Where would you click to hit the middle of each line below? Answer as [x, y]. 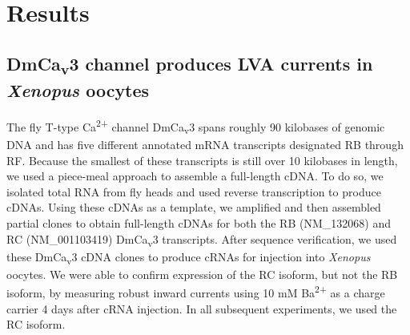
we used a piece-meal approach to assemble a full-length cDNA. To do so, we [195, 176]
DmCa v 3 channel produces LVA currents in [190, 65]
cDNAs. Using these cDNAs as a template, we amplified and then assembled [194, 207]
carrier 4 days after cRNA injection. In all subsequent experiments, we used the [202, 308]
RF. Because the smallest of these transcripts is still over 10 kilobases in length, [202, 160]
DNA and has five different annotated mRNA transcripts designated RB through [205, 145]
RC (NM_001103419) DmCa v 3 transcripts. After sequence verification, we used [202, 240]
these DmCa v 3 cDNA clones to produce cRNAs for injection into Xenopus [189, 257]
